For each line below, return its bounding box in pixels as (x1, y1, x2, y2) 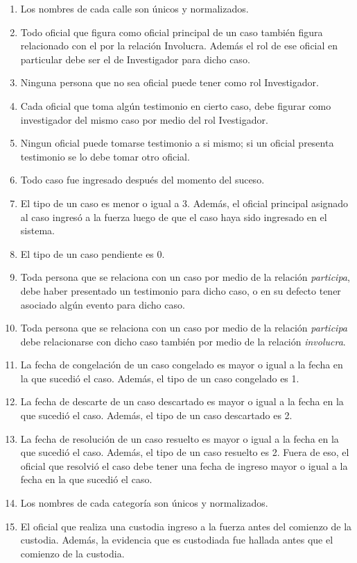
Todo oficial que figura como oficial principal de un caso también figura (20, 24, 323, 39)
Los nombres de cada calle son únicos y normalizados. (20, 1, 249, 15)
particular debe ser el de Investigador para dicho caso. (20, 51, 250, 66)
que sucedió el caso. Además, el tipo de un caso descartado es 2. (20, 408, 293, 423)
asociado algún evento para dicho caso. (20, 297, 185, 311)
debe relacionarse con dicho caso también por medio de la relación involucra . (20, 334, 346, 348)
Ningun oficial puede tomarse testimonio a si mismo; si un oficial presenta (20, 136, 334, 150)
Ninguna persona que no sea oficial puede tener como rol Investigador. (20, 75, 319, 90)
